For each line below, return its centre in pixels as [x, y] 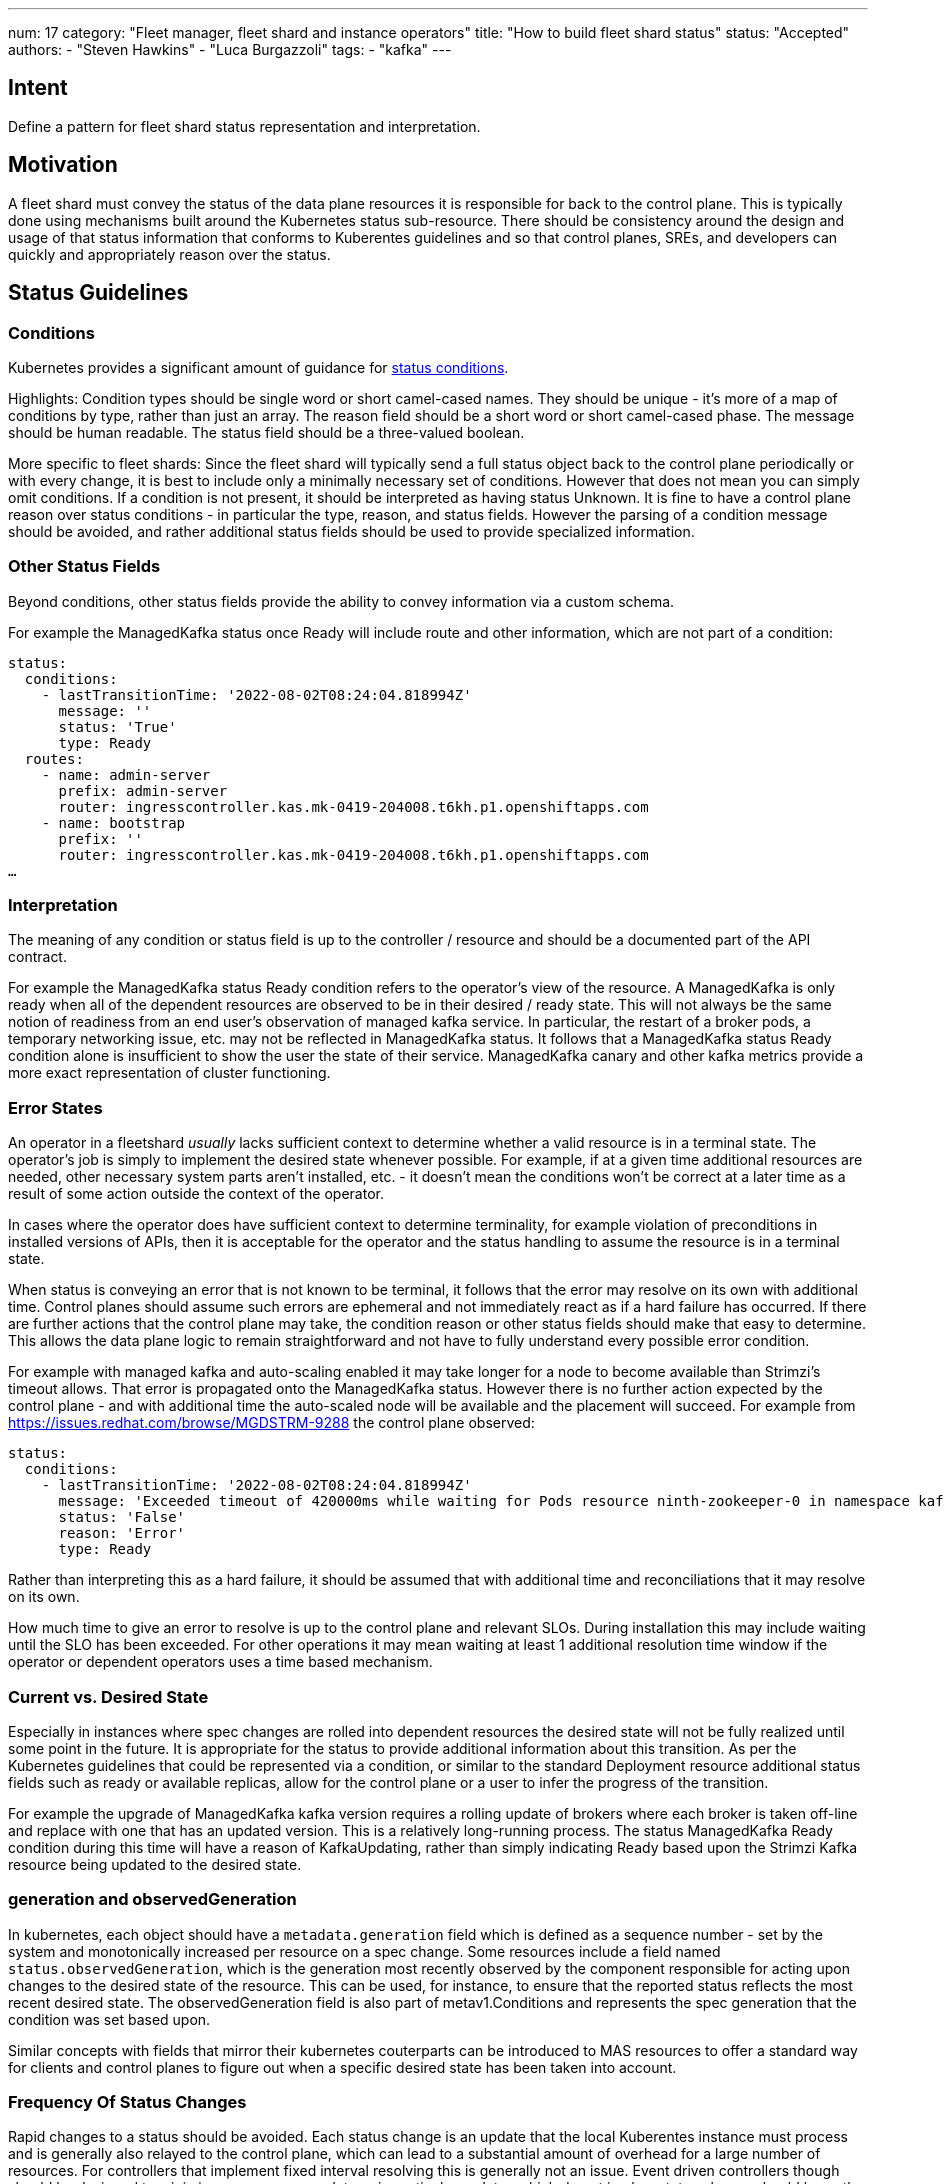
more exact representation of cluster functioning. [169, 1073]
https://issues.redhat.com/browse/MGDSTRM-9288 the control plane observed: [271, 1423]
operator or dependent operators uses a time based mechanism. [220, 1662]
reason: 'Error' [122, 1533]
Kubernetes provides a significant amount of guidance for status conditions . [258, 367]
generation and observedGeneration [152, 1899]
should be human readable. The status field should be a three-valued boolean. [266, 432]
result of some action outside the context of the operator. [196, 1194]
